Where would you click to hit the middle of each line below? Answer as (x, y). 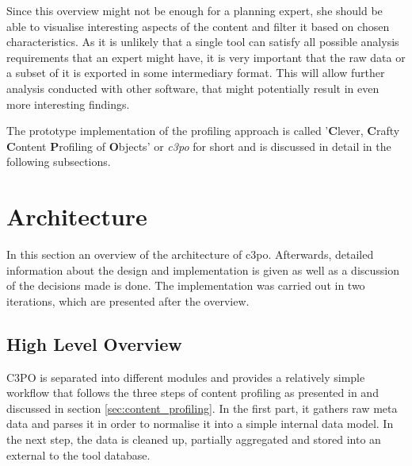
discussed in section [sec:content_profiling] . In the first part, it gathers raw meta (202, 408)
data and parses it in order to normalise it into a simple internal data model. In (200, 424)
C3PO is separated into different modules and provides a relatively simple (186, 377)
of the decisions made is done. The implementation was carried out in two (186, 285)
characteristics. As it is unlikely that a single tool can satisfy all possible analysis (203, 42)
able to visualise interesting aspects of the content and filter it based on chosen (198, 26)
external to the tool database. (78, 454)
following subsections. (59, 162)
